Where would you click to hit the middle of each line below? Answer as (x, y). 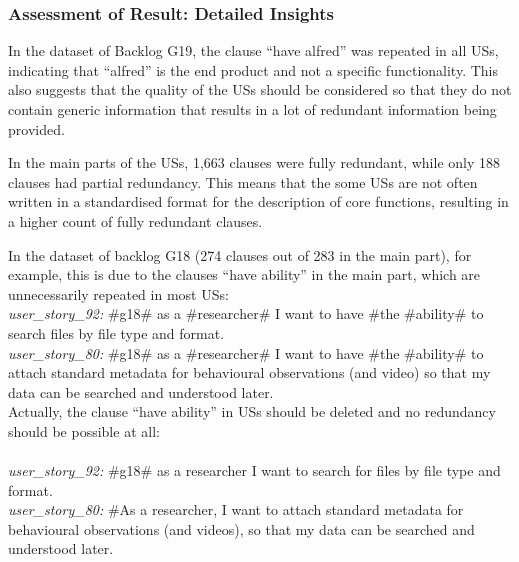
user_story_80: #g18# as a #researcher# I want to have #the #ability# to (246, 352)
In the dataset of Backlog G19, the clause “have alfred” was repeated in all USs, (253, 50)
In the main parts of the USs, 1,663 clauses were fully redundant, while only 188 (254, 162)
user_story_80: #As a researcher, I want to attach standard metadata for (236, 509)
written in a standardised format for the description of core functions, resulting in (258, 201)
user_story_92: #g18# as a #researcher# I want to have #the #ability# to (246, 313)
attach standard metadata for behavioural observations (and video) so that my (249, 372)
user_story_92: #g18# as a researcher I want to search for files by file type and (254, 470)
